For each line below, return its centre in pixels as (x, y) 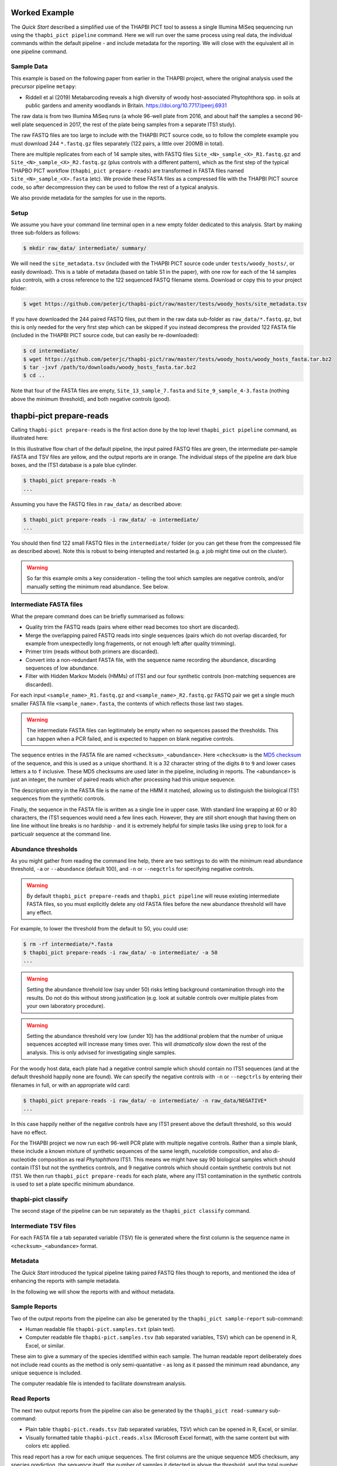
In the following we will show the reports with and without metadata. (93, 1292)
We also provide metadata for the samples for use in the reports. (89, 198)
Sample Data (29, 66)
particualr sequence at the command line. (61, 834)
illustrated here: (30, 438)
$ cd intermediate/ (51, 351)
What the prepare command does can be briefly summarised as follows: (98, 616)
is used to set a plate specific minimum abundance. (73, 1184)
